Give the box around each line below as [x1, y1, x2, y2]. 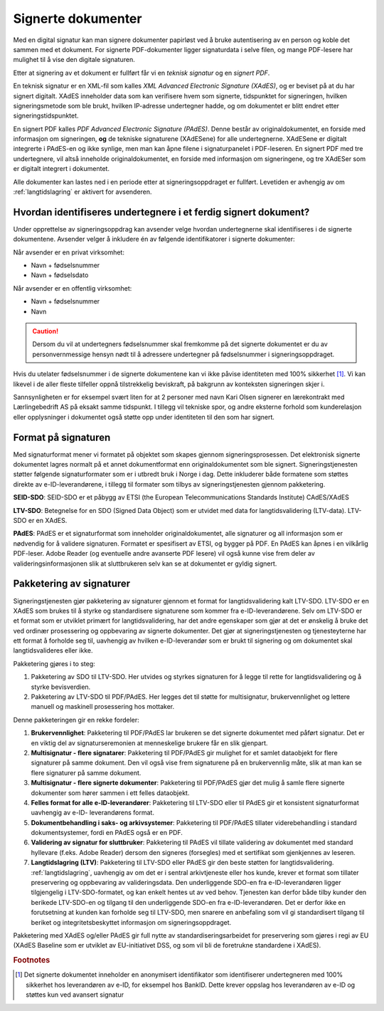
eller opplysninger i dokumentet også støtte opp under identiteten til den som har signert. [13, 413, 275, 421]
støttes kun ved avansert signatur [26, 990, 124, 999]
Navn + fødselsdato [31, 271, 89, 279]
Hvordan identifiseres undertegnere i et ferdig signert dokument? [13, 206, 310, 218]
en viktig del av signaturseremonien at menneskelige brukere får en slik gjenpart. [31, 738, 268, 747]
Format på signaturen [13, 431, 111, 443]
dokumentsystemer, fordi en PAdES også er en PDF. [31, 829, 183, 837]
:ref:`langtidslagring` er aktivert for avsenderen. [13, 187, 152, 196]
